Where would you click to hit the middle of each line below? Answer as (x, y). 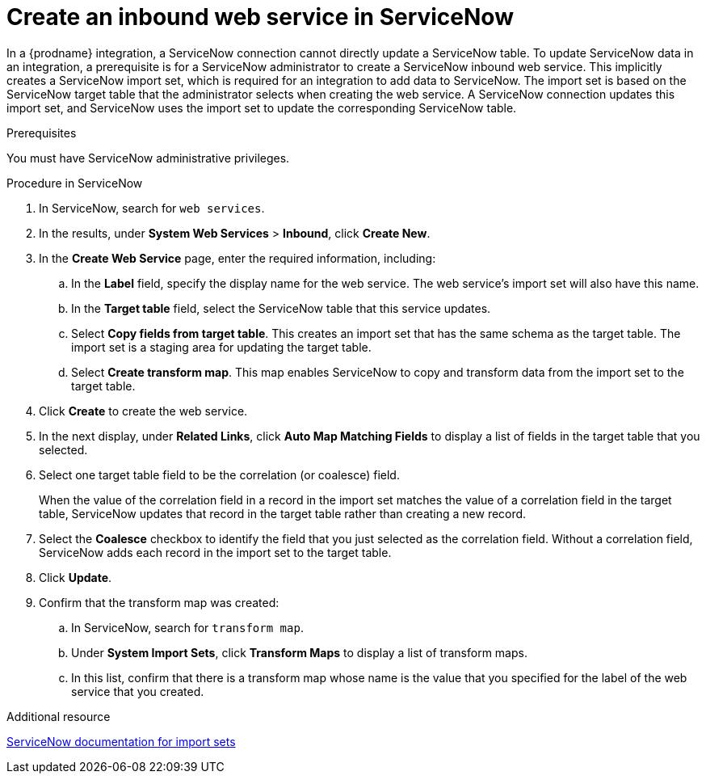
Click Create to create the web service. (143, 411)
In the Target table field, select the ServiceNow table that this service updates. (281, 308)
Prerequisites (42, 133)
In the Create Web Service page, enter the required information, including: (237, 258)
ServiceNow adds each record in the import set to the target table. (215, 552)
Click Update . (76, 577)
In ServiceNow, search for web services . (152, 208)
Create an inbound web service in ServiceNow (260, 17)
